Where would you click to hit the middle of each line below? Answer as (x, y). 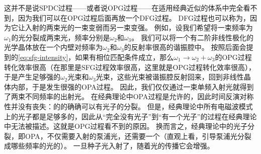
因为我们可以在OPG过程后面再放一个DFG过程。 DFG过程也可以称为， (134, 17)
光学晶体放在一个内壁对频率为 (53, 47)
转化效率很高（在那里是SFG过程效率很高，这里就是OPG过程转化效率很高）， (130, 67)
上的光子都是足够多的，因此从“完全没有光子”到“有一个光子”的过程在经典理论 (130, 116)
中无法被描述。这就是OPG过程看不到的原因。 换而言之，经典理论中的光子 (126, 126)
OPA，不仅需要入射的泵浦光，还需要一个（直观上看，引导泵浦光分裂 (138, 136)
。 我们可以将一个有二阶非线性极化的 (192, 37)
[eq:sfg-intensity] (43, 57)
